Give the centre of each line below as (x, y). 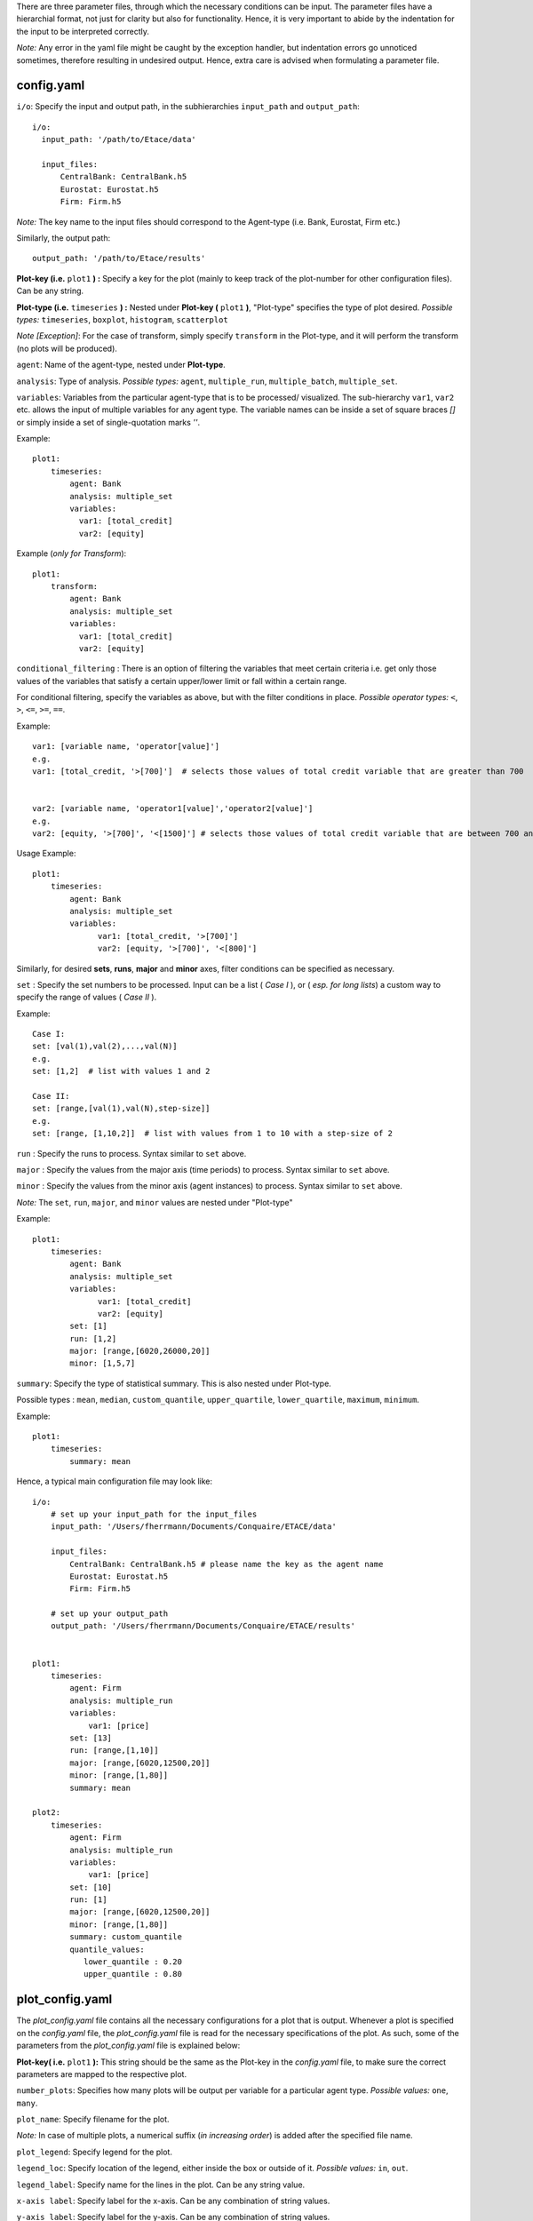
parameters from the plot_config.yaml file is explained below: (128, 2046)
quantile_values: (107, 1949)
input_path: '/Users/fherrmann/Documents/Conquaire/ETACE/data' (193, 1527)
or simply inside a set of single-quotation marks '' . (108, 422)
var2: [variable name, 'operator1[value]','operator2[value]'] (173, 809)
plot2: (47, 1813)
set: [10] (91, 1887)
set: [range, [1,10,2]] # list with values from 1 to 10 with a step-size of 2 (213, 1134)
